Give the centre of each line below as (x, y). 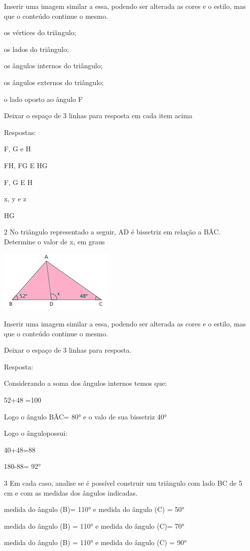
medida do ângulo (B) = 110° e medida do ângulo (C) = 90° (95, 542)
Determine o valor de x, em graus (54, 241)
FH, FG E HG (26, 165)
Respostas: (20, 132)
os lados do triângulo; (36, 49)
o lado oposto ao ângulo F (43, 99)
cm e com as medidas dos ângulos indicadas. (71, 492)
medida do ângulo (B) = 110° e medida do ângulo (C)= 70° (94, 526)
